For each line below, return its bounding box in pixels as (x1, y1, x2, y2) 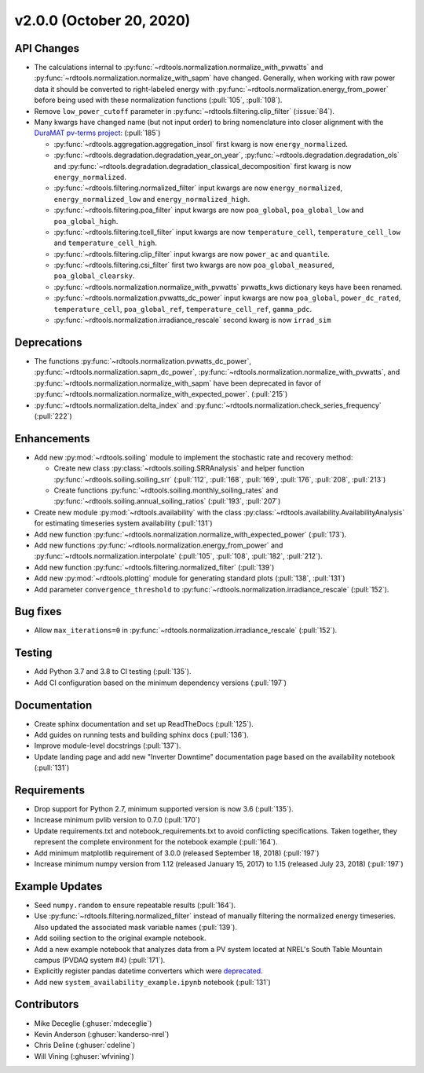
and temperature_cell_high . (53, 238, 157, 247)
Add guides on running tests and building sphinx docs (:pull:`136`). (34, 731, 249, 739)
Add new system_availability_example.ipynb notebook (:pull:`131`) (34, 977, 271, 987)
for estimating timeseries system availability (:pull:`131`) (34, 518, 213, 528)
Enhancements (14, 432, 90, 445)
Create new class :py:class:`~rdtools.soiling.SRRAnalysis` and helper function (53, 463, 305, 473)
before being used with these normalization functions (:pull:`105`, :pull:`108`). (34, 95, 283, 105)
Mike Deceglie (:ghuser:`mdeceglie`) (34, 1018, 152, 1028)
